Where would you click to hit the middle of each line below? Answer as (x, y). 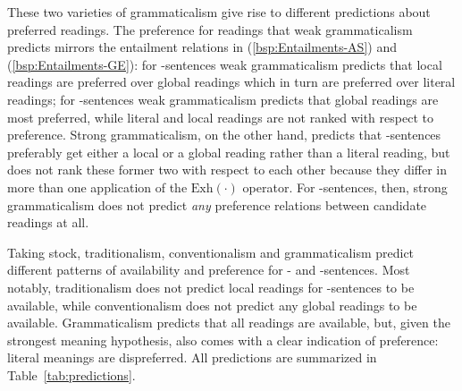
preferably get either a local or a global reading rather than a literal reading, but (229, 152)
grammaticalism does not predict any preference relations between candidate (217, 204)
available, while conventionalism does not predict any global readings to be (212, 305)
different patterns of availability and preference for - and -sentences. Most (209, 270)
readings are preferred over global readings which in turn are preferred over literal (231, 82)
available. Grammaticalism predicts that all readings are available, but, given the (229, 323)
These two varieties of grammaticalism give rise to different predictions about (219, 12)
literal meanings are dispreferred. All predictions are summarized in (192, 357)
